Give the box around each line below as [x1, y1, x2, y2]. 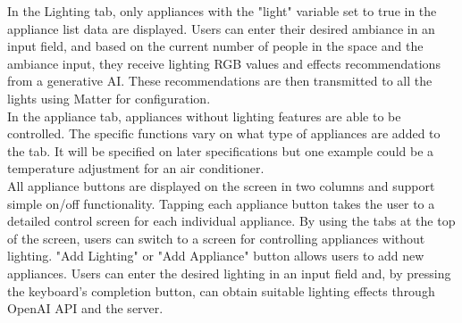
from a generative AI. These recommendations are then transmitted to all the [7, 71, 433, 90]
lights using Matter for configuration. [7, 88, 211, 107]
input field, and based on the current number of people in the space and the [7, 37, 424, 55]
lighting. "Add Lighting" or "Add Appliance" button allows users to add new [7, 246, 424, 265]
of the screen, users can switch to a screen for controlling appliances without [7, 228, 425, 247]
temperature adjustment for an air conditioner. [7, 159, 265, 178]
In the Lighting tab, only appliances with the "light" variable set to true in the [7, 2, 437, 20]
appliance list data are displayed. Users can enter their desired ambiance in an [7, 19, 435, 37]
